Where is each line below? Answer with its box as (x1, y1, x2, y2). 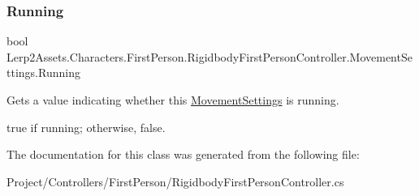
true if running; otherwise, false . (6, 118, 166, 135)
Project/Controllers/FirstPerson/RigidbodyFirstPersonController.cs (6, 173, 344, 190)
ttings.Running (6, 64, 80, 81)
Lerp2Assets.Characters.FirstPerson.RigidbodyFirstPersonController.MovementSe (6, 48, 413, 65)
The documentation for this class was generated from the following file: (6, 146, 360, 163)
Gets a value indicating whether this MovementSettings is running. (6, 92, 339, 108)
